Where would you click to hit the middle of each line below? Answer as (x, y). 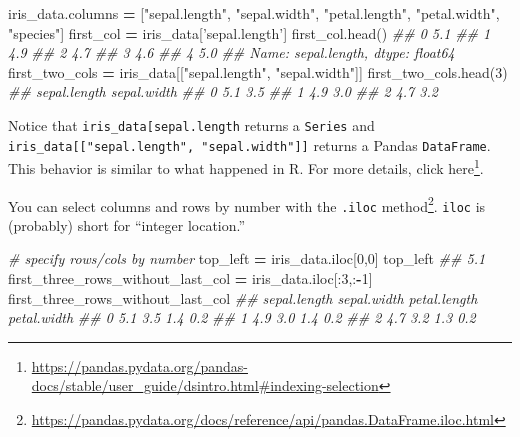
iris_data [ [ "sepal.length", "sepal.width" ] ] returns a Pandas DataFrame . (249, 144)
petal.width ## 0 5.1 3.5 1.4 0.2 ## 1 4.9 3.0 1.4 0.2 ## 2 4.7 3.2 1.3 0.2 (242, 317)
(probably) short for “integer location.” (127, 224)
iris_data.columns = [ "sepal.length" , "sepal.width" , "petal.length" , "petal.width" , (254, 13)
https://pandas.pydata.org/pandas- (139, 365)
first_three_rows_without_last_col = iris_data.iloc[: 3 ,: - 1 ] (190, 278)
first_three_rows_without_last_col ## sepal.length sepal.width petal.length (243, 297)
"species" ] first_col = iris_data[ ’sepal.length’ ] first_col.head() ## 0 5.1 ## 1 (249, 32)
